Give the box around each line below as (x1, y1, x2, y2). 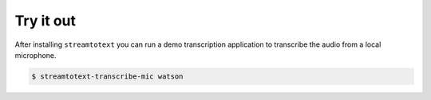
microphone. (14, 50, 57, 60)
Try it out (14, 12, 76, 29)
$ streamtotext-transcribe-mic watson (31, 71, 184, 81)
